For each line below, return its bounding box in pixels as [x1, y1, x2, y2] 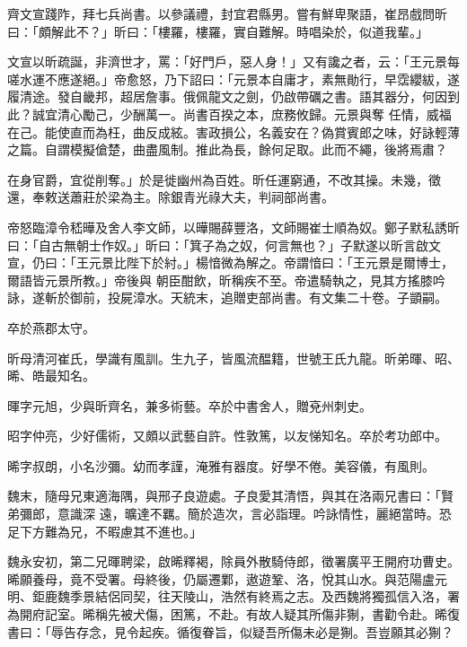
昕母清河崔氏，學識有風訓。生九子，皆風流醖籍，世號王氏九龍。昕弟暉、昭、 [7, 348, 460, 367]
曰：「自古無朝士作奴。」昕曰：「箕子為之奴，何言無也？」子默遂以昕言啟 [7, 235, 428, 254]
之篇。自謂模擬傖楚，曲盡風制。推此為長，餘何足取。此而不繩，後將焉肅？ [7, 140, 447, 159]
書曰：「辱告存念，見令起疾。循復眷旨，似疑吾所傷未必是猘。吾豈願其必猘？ [7, 622, 454, 641]
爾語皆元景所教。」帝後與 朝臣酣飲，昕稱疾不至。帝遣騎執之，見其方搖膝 [7, 270, 433, 289]
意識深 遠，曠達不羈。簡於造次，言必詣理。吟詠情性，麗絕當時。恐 [57, 504, 452, 523]
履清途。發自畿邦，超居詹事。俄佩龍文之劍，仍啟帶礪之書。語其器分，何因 [7, 87, 447, 106]
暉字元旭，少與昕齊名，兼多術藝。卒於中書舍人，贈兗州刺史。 [7, 396, 372, 415]
